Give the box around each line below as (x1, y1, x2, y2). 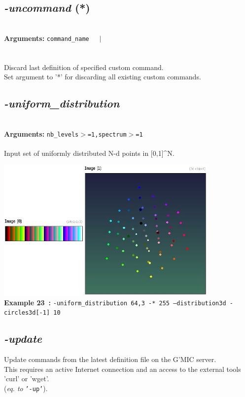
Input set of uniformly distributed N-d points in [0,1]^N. (4, 147, 175, 158)
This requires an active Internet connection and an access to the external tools (4, 363, 241, 374)
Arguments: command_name (4, 33, 89, 43)
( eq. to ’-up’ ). (4, 383, 48, 393)
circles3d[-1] (4, 309, 50, 317)
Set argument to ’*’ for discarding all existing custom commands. (4, 72, 201, 82)
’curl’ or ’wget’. (4, 373, 49, 384)
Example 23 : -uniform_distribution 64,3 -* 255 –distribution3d (4, 297, 226, 307)
